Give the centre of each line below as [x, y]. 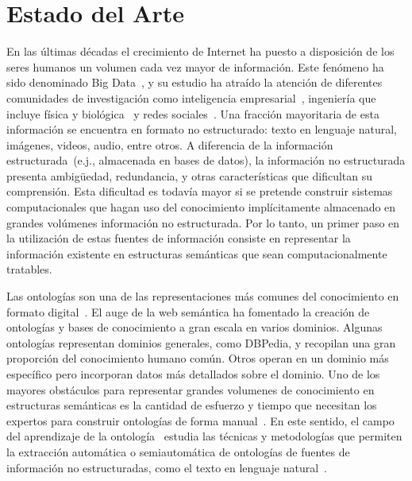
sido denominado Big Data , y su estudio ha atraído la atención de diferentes [194, 82]
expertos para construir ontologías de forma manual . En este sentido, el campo [200, 420]
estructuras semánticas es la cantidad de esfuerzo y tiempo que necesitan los [192, 405]
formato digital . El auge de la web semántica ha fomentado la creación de [188, 311]
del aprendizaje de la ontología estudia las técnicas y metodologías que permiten [204, 436]
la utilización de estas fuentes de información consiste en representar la [179, 238]
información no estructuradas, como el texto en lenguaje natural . [167, 467]
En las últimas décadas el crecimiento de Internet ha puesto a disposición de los [200, 51]
